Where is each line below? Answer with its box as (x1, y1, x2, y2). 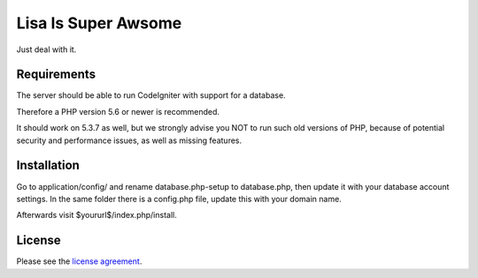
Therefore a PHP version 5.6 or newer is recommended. (16, 106, 220, 116)
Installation (16, 158, 80, 173)
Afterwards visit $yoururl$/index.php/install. (16, 210, 177, 221)
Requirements (16, 67, 96, 82)
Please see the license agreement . (16, 256, 143, 267)
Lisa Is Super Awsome (16, 13, 182, 33)
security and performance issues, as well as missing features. (16, 135, 243, 146)
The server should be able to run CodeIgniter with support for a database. (16, 90, 287, 101)
